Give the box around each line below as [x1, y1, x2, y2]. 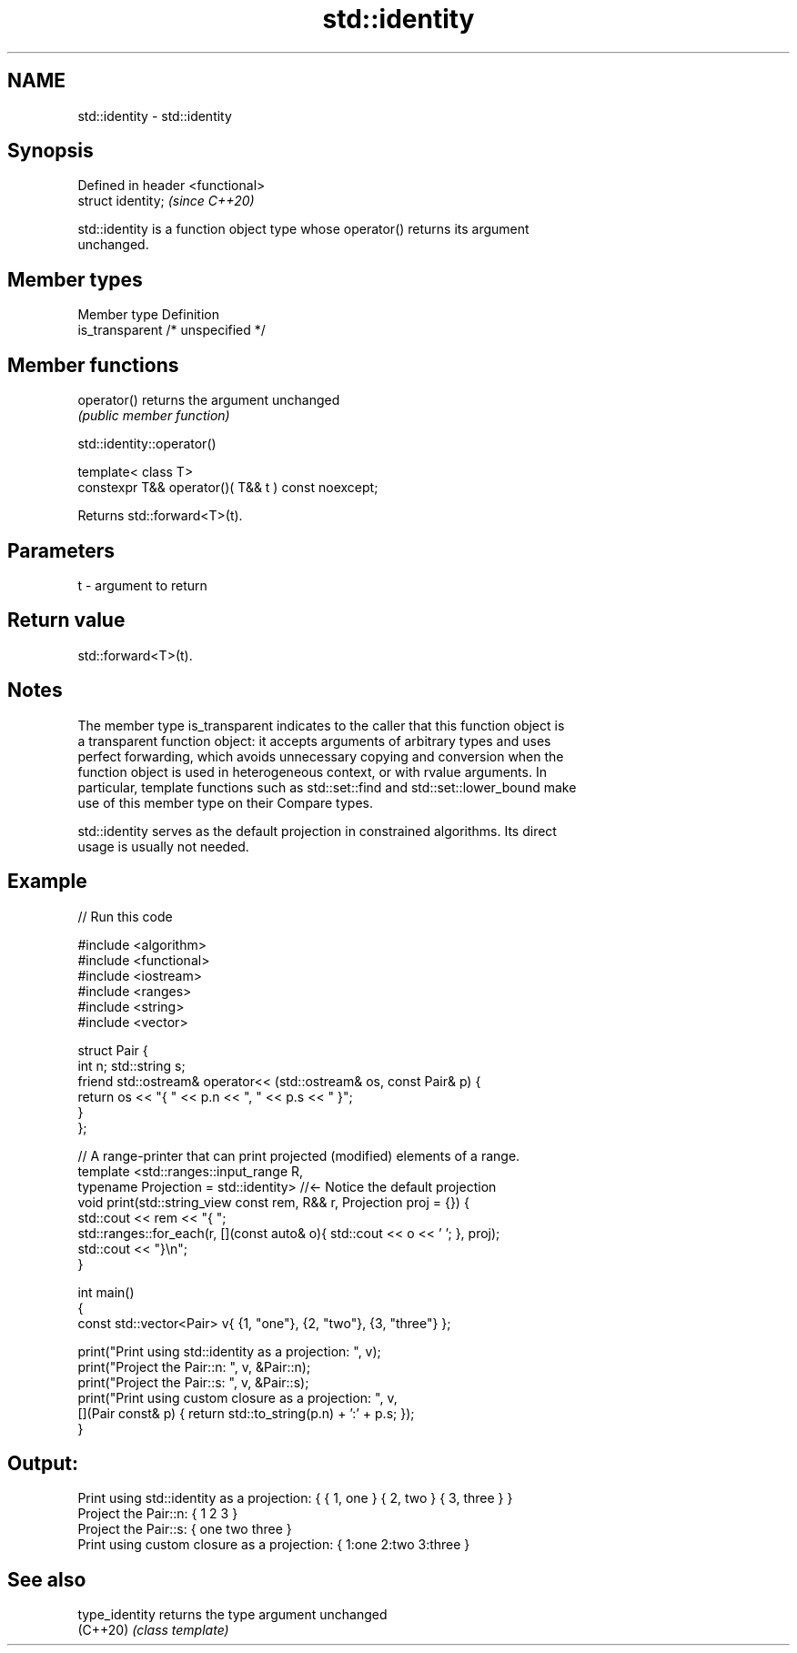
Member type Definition [77, 307, 219, 323]
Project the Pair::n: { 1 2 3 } [77, 1506, 238, 1522]
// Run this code [77, 908, 173, 924]
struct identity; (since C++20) [77, 193, 255, 209]
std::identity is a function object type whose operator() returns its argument [77, 221, 530, 237]
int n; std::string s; [77, 1057, 186, 1073]
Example [7, 870, 87, 893]
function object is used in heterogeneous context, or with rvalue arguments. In [77, 763, 547, 780]
